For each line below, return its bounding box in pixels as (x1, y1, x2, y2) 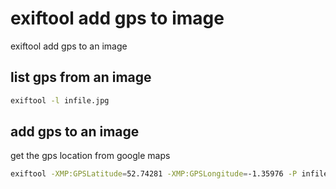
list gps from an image (10, 69, 152, 86)
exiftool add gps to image (10, 7, 225, 30)
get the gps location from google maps (10, 150, 171, 162)
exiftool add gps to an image (10, 40, 128, 52)
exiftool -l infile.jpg (10, 95, 110, 106)
